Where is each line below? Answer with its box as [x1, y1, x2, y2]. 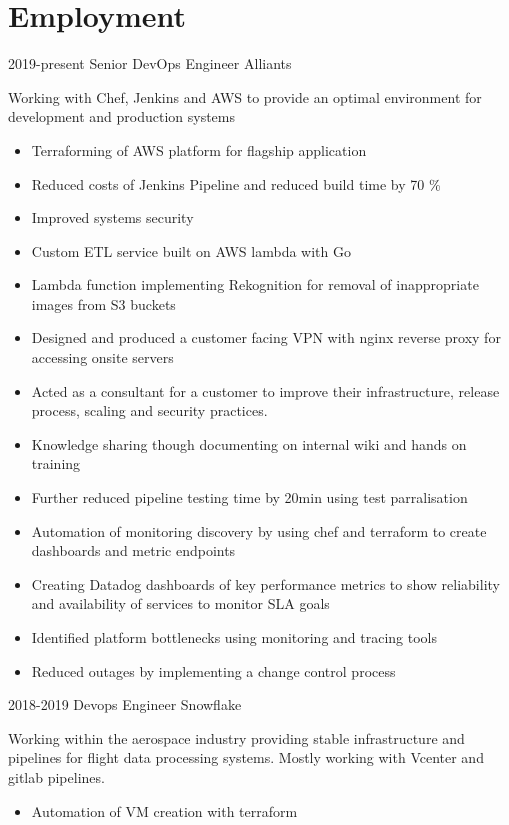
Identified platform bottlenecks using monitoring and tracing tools [31, 627, 438, 647]
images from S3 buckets [31, 293, 176, 314]
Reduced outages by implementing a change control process [31, 660, 396, 681]
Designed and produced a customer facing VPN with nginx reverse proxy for [31, 327, 501, 348]
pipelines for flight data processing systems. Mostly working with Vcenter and [8, 747, 484, 768]
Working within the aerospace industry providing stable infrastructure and [8, 727, 465, 748]
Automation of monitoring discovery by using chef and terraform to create [31, 520, 487, 541]
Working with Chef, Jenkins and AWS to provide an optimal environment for [8, 86, 482, 107]
